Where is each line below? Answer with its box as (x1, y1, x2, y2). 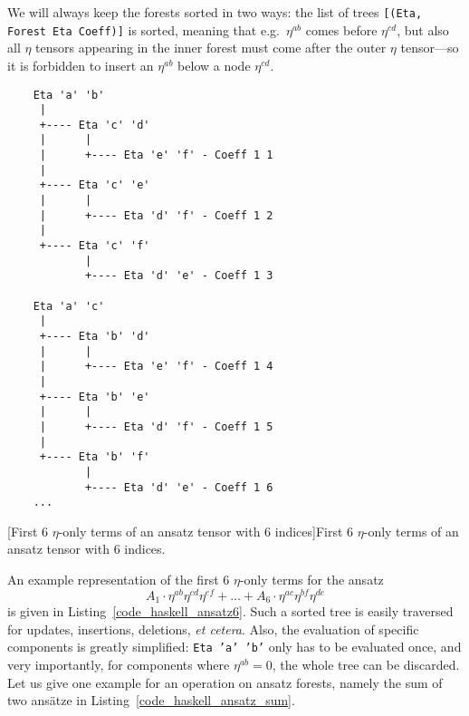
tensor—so (400, 38, 459, 57)
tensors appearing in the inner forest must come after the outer (35, 38, 387, 57)
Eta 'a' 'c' (33, 299, 105, 313)
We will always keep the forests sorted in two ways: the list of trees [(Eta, (7, 3, 423, 21)
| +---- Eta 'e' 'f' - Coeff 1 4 (39, 360, 273, 373)
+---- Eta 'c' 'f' (39, 239, 150, 253)
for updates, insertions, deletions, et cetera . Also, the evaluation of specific (7, 619, 419, 638)
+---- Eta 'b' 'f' (39, 450, 150, 464)
